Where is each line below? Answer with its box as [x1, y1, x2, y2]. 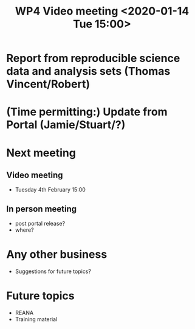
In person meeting [6, 204, 77, 214]
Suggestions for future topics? [15, 268, 91, 275]
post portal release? [15, 220, 66, 227]
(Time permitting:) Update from [6, 105, 168, 119]
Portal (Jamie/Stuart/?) [6, 118, 126, 132]
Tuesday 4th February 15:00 [15, 186, 86, 193]
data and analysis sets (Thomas [6, 64, 171, 78]
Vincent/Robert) [6, 77, 90, 91]
